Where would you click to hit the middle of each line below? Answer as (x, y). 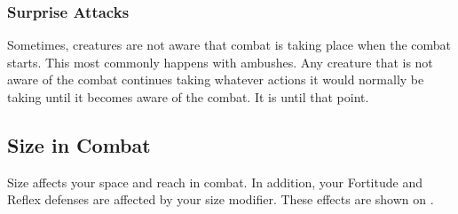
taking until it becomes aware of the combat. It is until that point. (188, 97)
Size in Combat (79, 144)
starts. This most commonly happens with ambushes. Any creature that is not (220, 62)
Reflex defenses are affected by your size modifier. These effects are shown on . (221, 199)
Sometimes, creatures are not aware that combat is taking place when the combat (229, 45)
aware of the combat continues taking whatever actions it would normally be (216, 79)
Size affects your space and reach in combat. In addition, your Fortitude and (215, 182)
